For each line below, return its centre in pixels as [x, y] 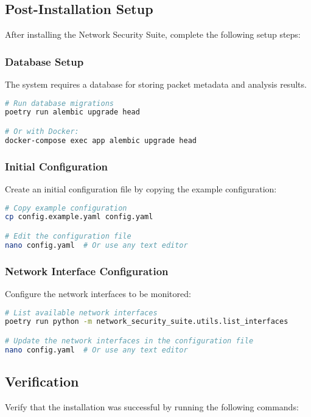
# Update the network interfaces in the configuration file [129, 341]
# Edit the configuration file [68, 236]
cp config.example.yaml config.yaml [79, 217]
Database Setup [44, 61]
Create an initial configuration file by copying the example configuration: [141, 188]
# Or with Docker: [42, 132]
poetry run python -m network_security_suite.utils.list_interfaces [147, 322]
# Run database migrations [59, 103]
